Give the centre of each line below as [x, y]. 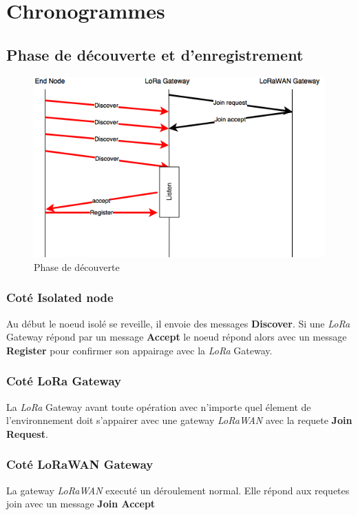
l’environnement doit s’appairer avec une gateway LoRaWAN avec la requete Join [179, 420]
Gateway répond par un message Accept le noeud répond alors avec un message [177, 337]
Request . [27, 433]
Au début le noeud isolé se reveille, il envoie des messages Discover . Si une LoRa [178, 323]
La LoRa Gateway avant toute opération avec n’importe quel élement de [159, 406]
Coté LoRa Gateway [64, 381]
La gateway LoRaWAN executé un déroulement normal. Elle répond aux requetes [178, 490]
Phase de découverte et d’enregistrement [155, 54]
